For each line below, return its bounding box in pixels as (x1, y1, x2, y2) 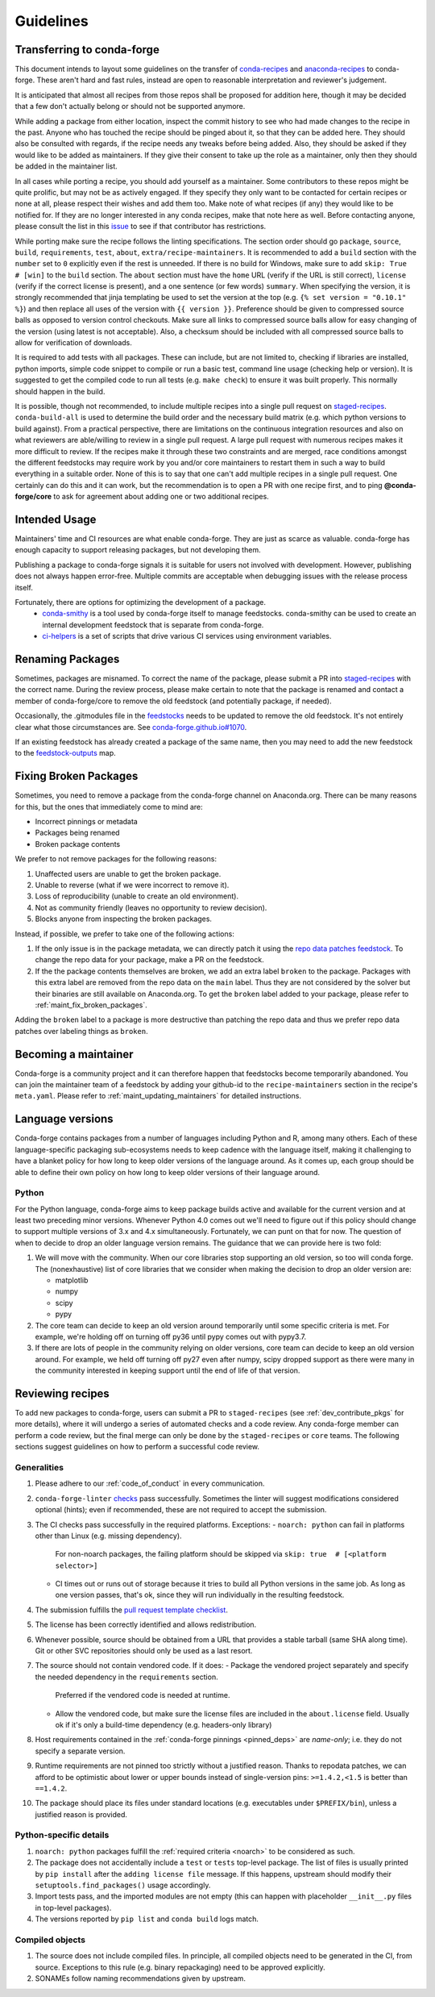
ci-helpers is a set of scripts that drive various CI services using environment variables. (42, 632, 332, 641)
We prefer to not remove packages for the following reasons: (14, 854, 217, 864)
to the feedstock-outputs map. (14, 748, 116, 758)
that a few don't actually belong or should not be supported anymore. (14, 102, 246, 111)
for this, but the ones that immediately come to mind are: (14, 802, 203, 811)
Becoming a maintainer (14, 1047, 134, 1061)
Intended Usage (14, 512, 97, 526)
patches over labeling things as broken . (14, 1026, 148, 1036)
